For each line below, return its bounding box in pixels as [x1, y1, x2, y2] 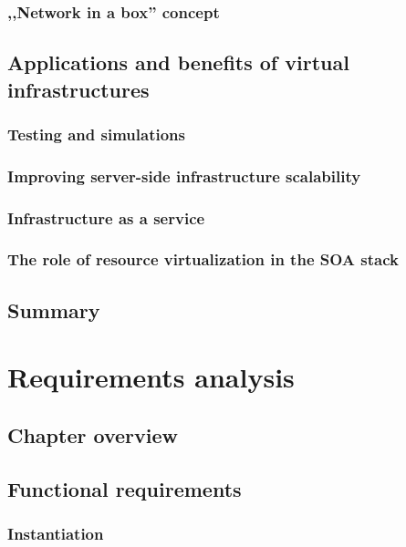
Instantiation [7, 522, 104, 545]
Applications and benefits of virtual [7, 48, 349, 77]
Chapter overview [7, 420, 178, 449]
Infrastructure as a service [7, 206, 205, 229]
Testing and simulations [7, 122, 185, 145]
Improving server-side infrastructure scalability [7, 164, 361, 187]
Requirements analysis [7, 358, 295, 396]
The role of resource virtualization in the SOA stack [7, 248, 399, 271]
